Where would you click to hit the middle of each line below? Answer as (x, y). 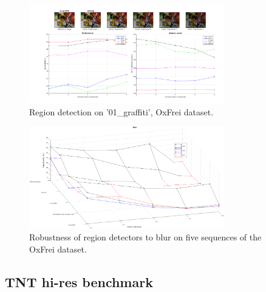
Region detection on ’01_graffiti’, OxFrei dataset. (121, 111)
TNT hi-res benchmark (79, 282)
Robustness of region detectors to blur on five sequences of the (145, 237)
